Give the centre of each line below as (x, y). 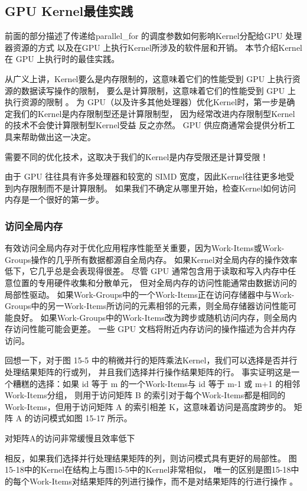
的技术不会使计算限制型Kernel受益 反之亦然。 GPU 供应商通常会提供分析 (146, 125)
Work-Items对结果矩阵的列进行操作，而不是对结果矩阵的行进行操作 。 (164, 481)
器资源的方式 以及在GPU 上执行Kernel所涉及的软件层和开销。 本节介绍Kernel (153, 47)
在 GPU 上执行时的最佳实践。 (62, 59)
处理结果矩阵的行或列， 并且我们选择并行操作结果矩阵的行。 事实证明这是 (148, 372)
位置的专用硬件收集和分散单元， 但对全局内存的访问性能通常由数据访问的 (155, 282)
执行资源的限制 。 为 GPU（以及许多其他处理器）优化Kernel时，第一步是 (146, 102)
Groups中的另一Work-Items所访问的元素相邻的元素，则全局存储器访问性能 (147, 306)
